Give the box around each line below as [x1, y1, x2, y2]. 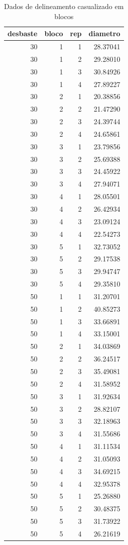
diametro [88, 28, 120, 39]
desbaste [8, 28, 38, 39]
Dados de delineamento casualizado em [4, 1, 124, 11]
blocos [54, 11, 74, 21]
